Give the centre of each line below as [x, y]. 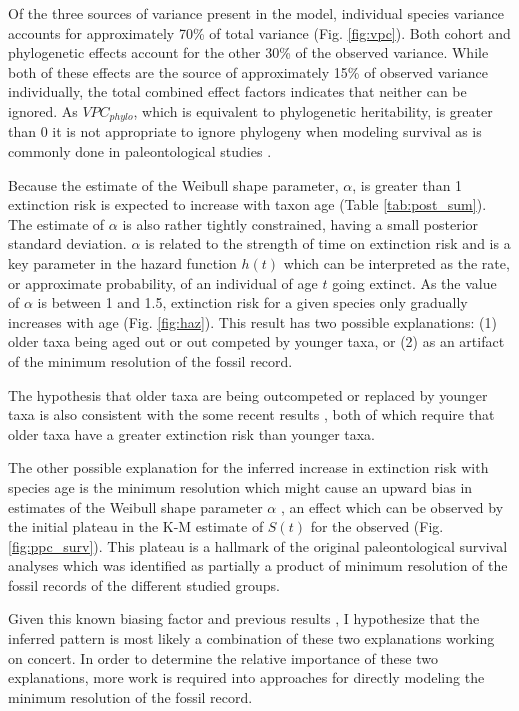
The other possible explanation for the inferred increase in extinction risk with [248, 467]
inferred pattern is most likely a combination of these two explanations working [251, 638]
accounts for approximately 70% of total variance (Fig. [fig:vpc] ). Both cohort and [259, 32]
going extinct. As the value [414, 282]
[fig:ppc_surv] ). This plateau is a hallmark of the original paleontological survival [258, 545]
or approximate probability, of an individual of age [163, 282]
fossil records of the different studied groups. [144, 584]
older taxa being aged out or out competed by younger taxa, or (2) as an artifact [256, 341]
